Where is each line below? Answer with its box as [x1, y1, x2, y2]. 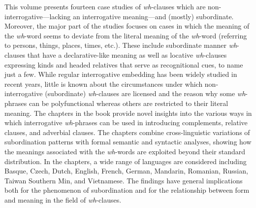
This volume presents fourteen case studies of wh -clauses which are [4, 1, 206, 11]
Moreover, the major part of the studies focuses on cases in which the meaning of [4, 21, 250, 31]
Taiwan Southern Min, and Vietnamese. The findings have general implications [4, 175, 243, 185]
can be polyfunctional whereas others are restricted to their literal [29, 98, 228, 108]
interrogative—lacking [4, 11, 71, 21]
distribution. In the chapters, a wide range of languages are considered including [4, 156, 247, 166]
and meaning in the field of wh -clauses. [4, 194, 122, 205]
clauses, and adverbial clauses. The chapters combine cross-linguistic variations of [4, 127, 250, 137]
